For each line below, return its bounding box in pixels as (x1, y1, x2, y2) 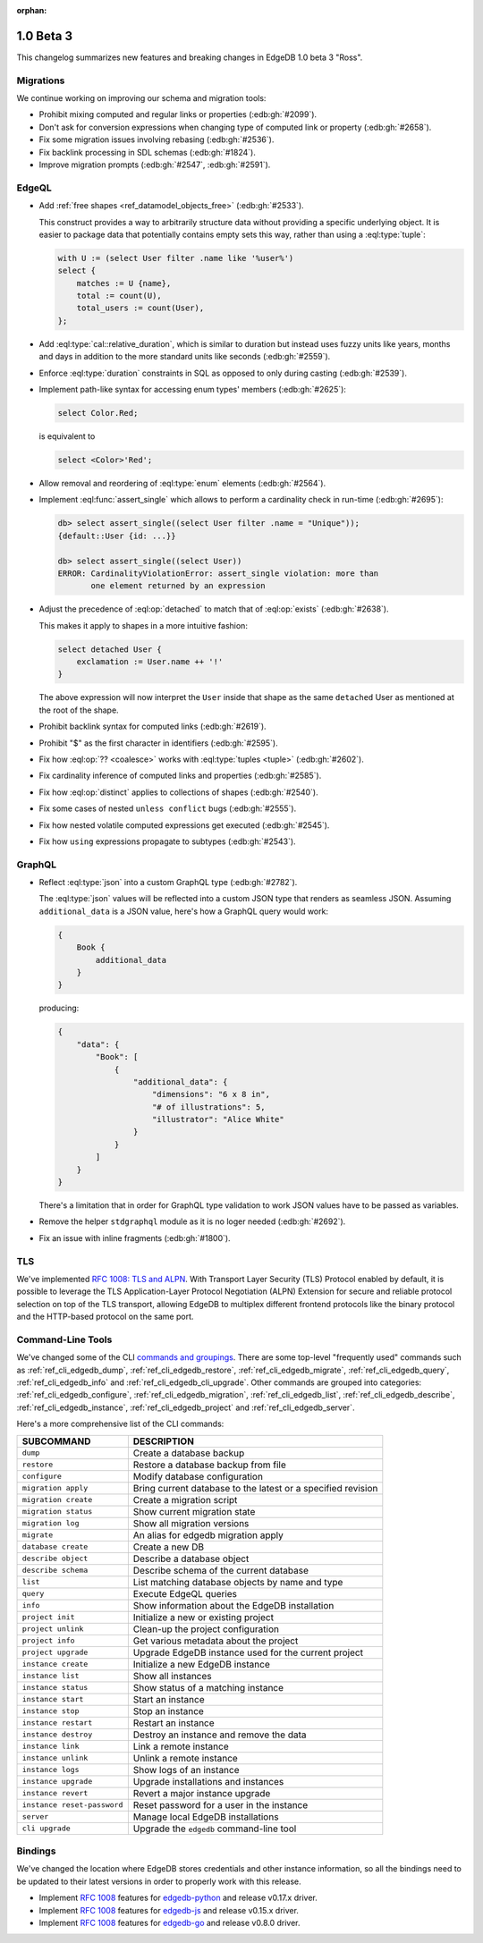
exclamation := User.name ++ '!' (76, 657, 224, 667)
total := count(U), (76, 291, 163, 301)
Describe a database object (132, 1552, 250, 1565)
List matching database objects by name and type (132, 1576, 343, 1588)
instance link (21, 1742, 80, 1752)
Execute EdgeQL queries (132, 1587, 237, 1600)
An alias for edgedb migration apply (132, 1529, 284, 1542)
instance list (21, 1671, 80, 1681)
